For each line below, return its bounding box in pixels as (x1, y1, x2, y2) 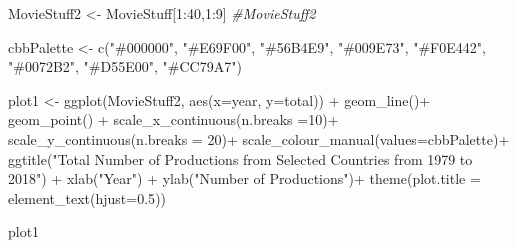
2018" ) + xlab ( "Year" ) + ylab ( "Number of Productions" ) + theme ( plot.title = (8, 168, 481, 189)
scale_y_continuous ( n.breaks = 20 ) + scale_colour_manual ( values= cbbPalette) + (8, 128, 510, 149)
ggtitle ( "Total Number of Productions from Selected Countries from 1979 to (8, 148, 473, 169)
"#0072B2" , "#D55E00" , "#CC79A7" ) (8, 56, 242, 77)
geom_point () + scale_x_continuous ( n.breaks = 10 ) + (8, 109, 339, 130)
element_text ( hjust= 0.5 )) (8, 187, 167, 208)
